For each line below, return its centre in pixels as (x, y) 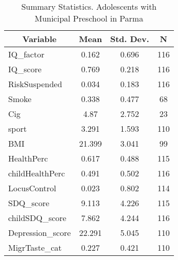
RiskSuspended (35, 84)
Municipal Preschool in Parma (89, 18)
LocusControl (32, 188)
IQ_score (25, 69)
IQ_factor (26, 54)
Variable (39, 39)
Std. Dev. (130, 39)
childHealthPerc (37, 173)
